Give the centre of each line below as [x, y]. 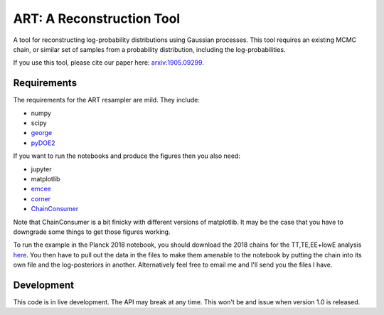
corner [41, 198]
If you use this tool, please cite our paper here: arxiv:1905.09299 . [108, 63]
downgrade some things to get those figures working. [92, 232]
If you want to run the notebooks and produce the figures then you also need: [127, 156]
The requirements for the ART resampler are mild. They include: [107, 100]
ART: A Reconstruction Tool [97, 18]
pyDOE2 [43, 143]
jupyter [41, 169]
